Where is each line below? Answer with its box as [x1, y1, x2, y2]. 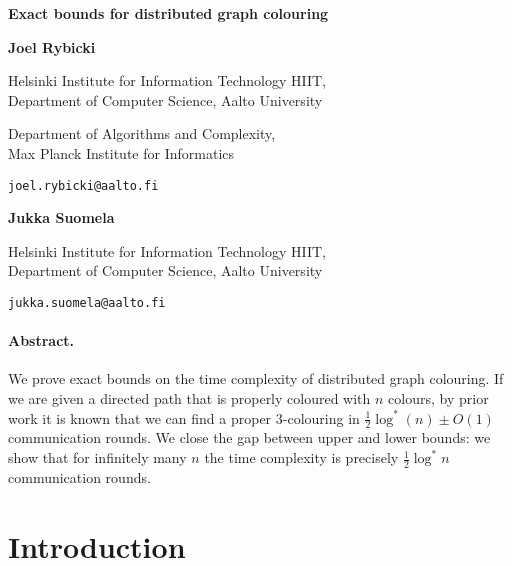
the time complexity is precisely [204, 447, 399, 468]
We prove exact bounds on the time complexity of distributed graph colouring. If [8, 368, 504, 389]
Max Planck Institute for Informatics [8, 142, 235, 163]
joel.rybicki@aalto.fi [8, 178, 159, 193]
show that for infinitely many [8, 447, 187, 468]
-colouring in [282, 407, 360, 428]
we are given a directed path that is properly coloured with [8, 388, 371, 409]
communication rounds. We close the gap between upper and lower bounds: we [8, 427, 491, 448]
